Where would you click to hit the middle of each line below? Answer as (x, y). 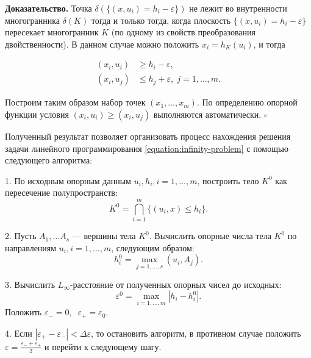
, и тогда (269, 44)
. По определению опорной (247, 102)
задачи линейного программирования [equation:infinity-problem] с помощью (147, 148)
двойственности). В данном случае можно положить (102, 44)
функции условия (37, 114)
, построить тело (228, 180)
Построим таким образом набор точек (75, 102)
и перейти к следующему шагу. (103, 346)
